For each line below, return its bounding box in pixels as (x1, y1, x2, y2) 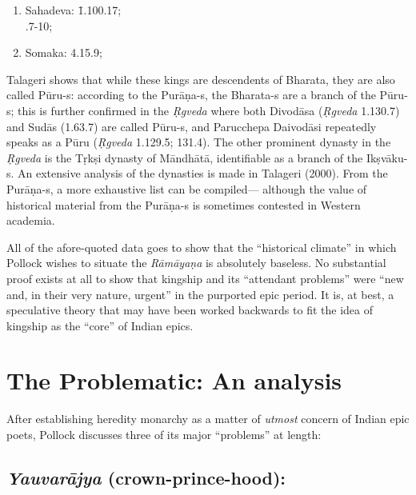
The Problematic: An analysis (6, 364, 342, 397)
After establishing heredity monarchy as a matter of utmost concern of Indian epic (6, 410, 410, 427)
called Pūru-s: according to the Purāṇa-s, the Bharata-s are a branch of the (6, 86, 376, 103)
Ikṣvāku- (366, 149, 408, 166)
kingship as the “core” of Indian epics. (6, 317, 194, 333)
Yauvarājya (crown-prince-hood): (6, 465, 286, 489)
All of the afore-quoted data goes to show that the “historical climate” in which (6, 238, 397, 255)
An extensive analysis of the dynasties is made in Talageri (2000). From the (18, 165, 388, 182)
